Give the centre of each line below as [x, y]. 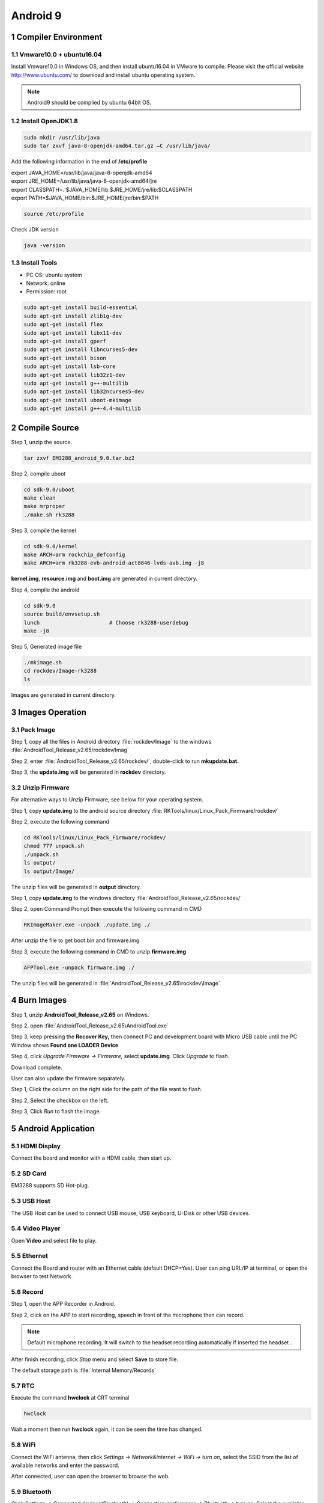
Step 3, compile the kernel [43, 530]
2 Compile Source [45, 428]
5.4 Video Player [36, 1228]
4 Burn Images [39, 1000]
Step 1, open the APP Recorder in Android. [63, 1304]
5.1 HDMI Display [36, 1146]
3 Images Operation [49, 712]
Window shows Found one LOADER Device [65, 1045]
